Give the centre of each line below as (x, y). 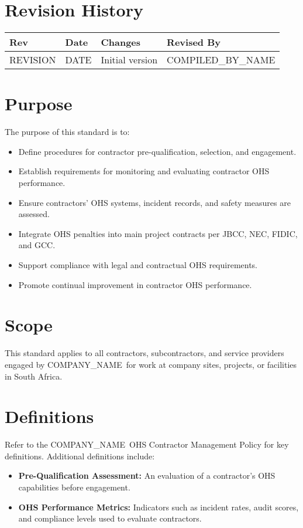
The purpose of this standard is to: (67, 132)
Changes (121, 42)
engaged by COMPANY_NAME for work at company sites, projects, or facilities (151, 364)
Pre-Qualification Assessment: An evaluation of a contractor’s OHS (147, 475)
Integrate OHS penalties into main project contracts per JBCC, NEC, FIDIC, (158, 233)
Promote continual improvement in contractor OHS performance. (135, 284)
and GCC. (37, 245)
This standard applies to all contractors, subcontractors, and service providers (144, 353)
